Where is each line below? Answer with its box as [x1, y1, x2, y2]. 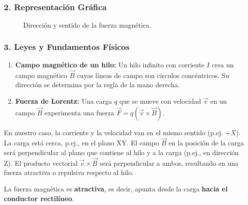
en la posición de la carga [169, 138, 244, 148]
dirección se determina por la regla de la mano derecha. [15, 79, 180, 90]
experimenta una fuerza [44, 107, 114, 117]
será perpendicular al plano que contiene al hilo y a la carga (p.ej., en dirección [4, 147, 239, 158]
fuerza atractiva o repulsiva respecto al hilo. [4, 167, 134, 177]
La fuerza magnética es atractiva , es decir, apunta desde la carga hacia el [4, 184, 228, 194]
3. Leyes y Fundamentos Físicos [4, 40, 130, 52]
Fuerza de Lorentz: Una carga [15, 96, 112, 106]
